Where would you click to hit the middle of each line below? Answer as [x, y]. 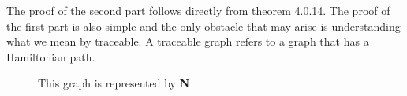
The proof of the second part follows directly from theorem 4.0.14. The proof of [198, 10]
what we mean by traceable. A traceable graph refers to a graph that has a [188, 41]
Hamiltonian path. [51, 56]
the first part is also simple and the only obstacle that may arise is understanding [203, 26]
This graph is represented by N [114, 83]
